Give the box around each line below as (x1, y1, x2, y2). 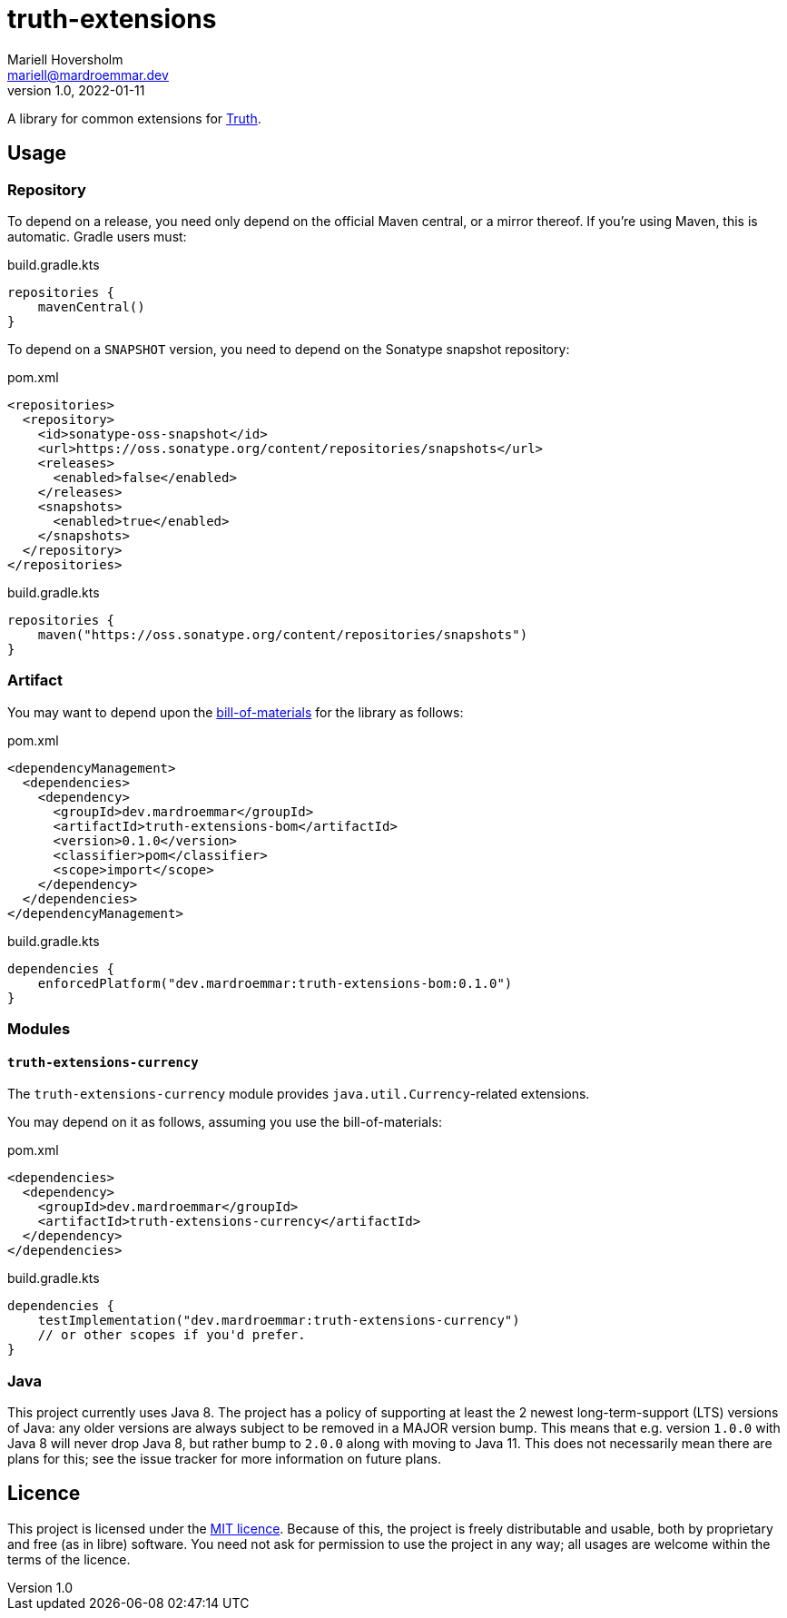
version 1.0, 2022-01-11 (7, 82, 145, 98)
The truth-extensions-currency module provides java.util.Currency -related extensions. (7, 1086, 590, 1102)
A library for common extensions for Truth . (7, 110, 261, 126)
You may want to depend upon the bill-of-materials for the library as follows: (7, 704, 464, 720)
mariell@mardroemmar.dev (7, 66, 169, 83)
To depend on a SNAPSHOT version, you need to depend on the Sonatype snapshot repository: (7, 340, 570, 357)
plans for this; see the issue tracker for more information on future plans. (7, 1451, 441, 1467)
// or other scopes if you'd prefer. (37, 1327, 306, 1343)
